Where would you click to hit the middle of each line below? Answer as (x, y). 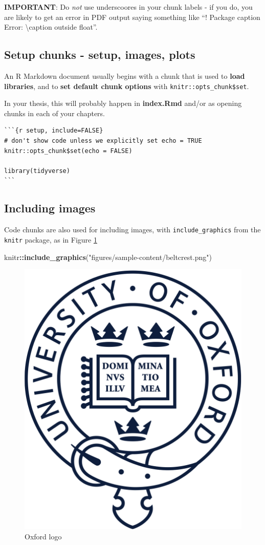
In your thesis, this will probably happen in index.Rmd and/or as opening (123, 103)
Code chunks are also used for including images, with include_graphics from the (132, 230)
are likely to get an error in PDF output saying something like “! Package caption (132, 17)
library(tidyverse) (37, 171)
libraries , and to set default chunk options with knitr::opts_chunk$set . (127, 86)
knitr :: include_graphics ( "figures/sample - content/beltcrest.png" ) (108, 257)
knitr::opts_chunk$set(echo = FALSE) (68, 151)
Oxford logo (43, 537)
